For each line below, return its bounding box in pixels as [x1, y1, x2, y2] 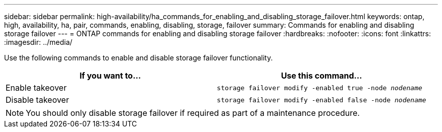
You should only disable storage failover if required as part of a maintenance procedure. [26, 108, 360, 118]
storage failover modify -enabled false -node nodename [216, 96, 426, 104]
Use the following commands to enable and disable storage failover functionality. [4, 53, 273, 62]
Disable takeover [6, 95, 69, 105]
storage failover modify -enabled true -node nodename [216, 84, 422, 92]
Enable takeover [6, 83, 67, 93]
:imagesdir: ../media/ [4, 38, 73, 46]
